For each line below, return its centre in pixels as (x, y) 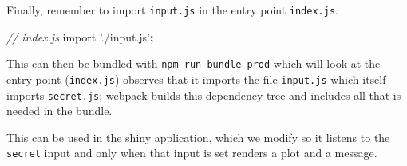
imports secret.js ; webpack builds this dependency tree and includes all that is (204, 95)
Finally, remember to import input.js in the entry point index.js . (172, 10)
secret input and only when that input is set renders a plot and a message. (192, 153)
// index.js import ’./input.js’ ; (80, 36)
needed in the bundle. (59, 111)
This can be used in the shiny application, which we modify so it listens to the (198, 137)
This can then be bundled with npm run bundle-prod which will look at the (194, 63)
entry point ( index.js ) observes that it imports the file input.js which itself (196, 79)
